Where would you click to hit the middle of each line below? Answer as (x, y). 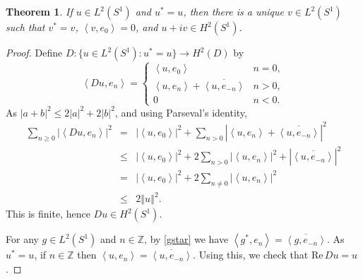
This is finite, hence (48, 214)
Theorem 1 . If (39, 11)
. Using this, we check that (251, 255)
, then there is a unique (233, 11)
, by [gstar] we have (186, 239)
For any (22, 239)
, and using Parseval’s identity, (181, 112)
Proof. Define (34, 52)
